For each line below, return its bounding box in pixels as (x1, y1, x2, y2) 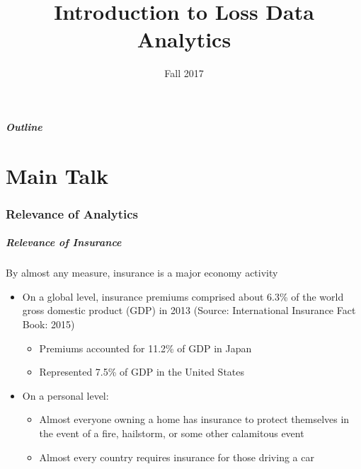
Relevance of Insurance (6, 235, 122, 250)
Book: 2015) (22, 317, 75, 332)
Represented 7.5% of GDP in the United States (39, 364, 245, 379)
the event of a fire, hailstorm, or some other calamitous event (39, 426, 304, 441)
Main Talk (6, 161, 109, 190)
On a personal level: (22, 388, 109, 403)
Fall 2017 (164, 66, 204, 81)
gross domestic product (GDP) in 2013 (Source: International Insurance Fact (22, 303, 356, 318)
